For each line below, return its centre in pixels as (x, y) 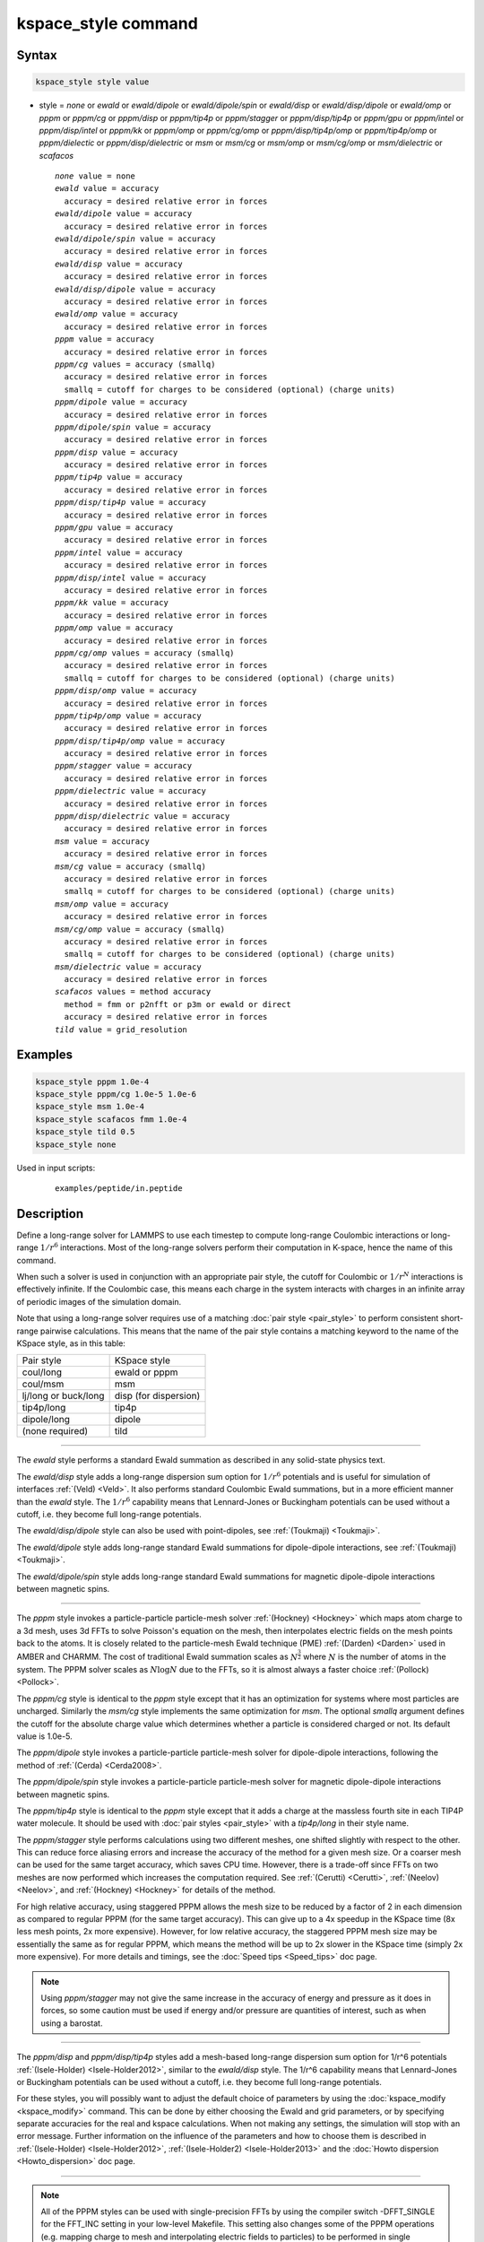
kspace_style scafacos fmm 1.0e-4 (111, 1119)
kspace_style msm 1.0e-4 (90, 1107)
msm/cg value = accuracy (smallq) (130, 866)
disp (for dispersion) (157, 1396)
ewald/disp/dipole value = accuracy (135, 289)
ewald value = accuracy (107, 189)
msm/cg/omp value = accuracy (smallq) (140, 929)
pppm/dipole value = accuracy (121, 402)
